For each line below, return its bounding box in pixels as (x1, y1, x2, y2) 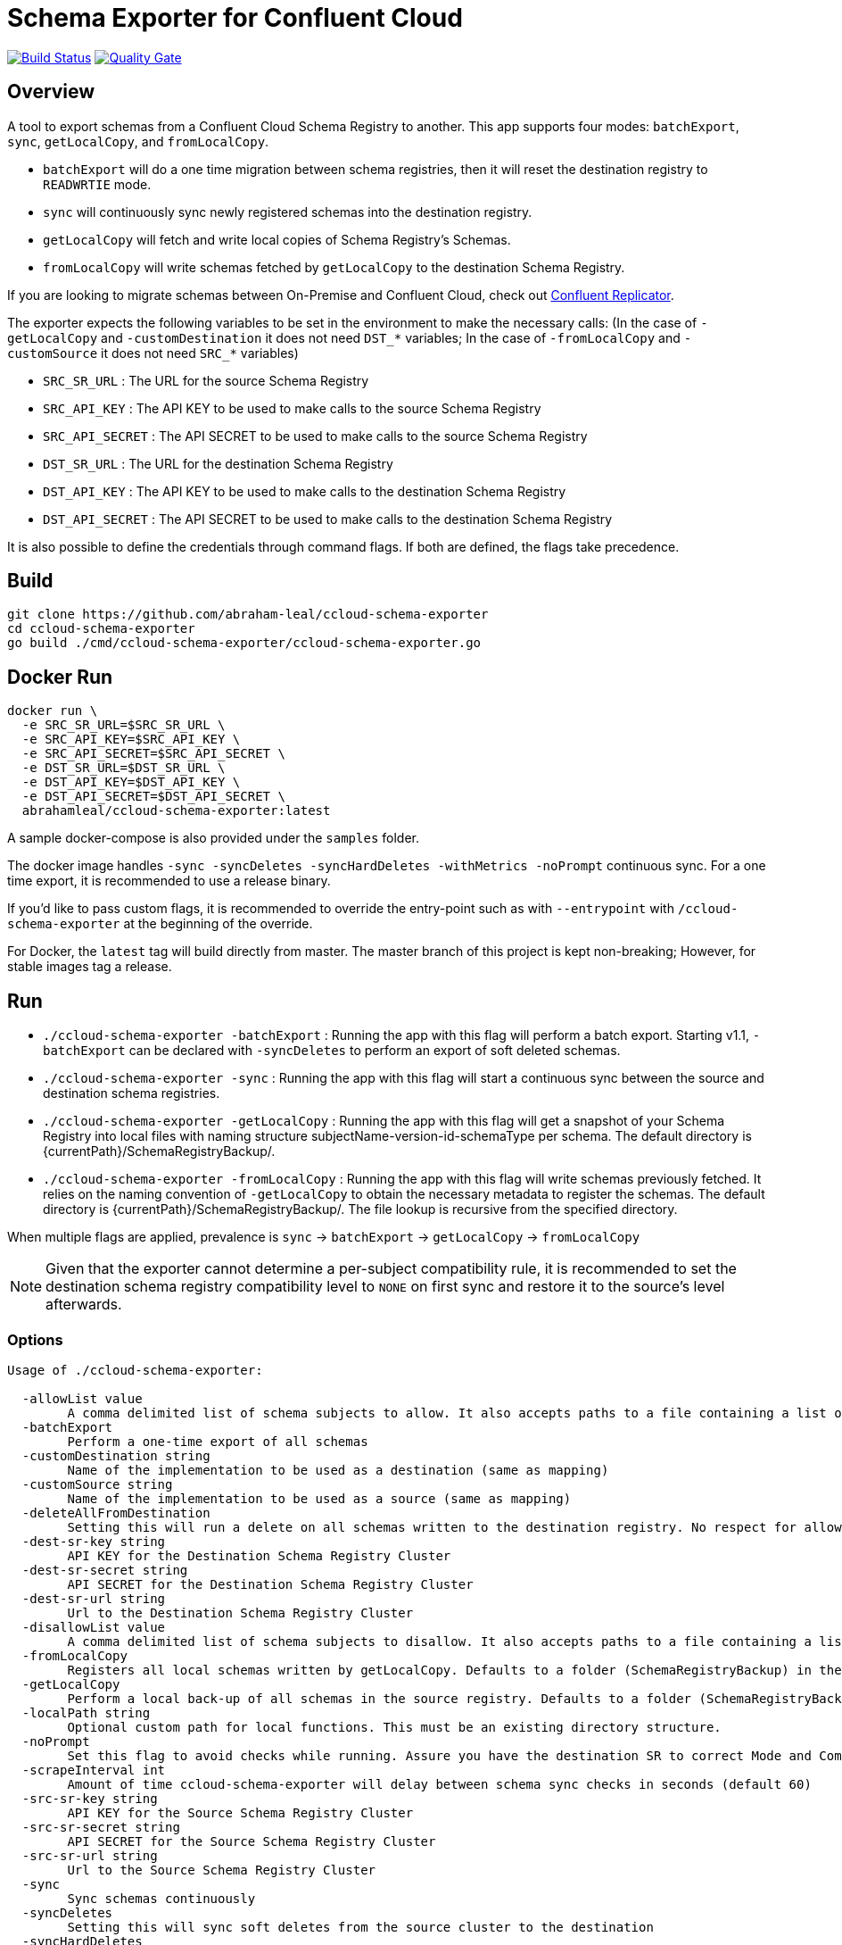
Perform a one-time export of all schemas (67, 1434, 368, 1449)
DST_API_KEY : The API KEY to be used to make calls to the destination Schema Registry (43, 483, 566, 499)
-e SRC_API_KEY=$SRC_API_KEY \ (21, 732, 241, 747)
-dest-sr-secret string (21, 1562, 188, 1577)
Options (7, 1330, 63, 1349)
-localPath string (21, 1705, 151, 1720)
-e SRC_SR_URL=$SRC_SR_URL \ (21, 718, 226, 733)
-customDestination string (21, 1448, 210, 1463)
